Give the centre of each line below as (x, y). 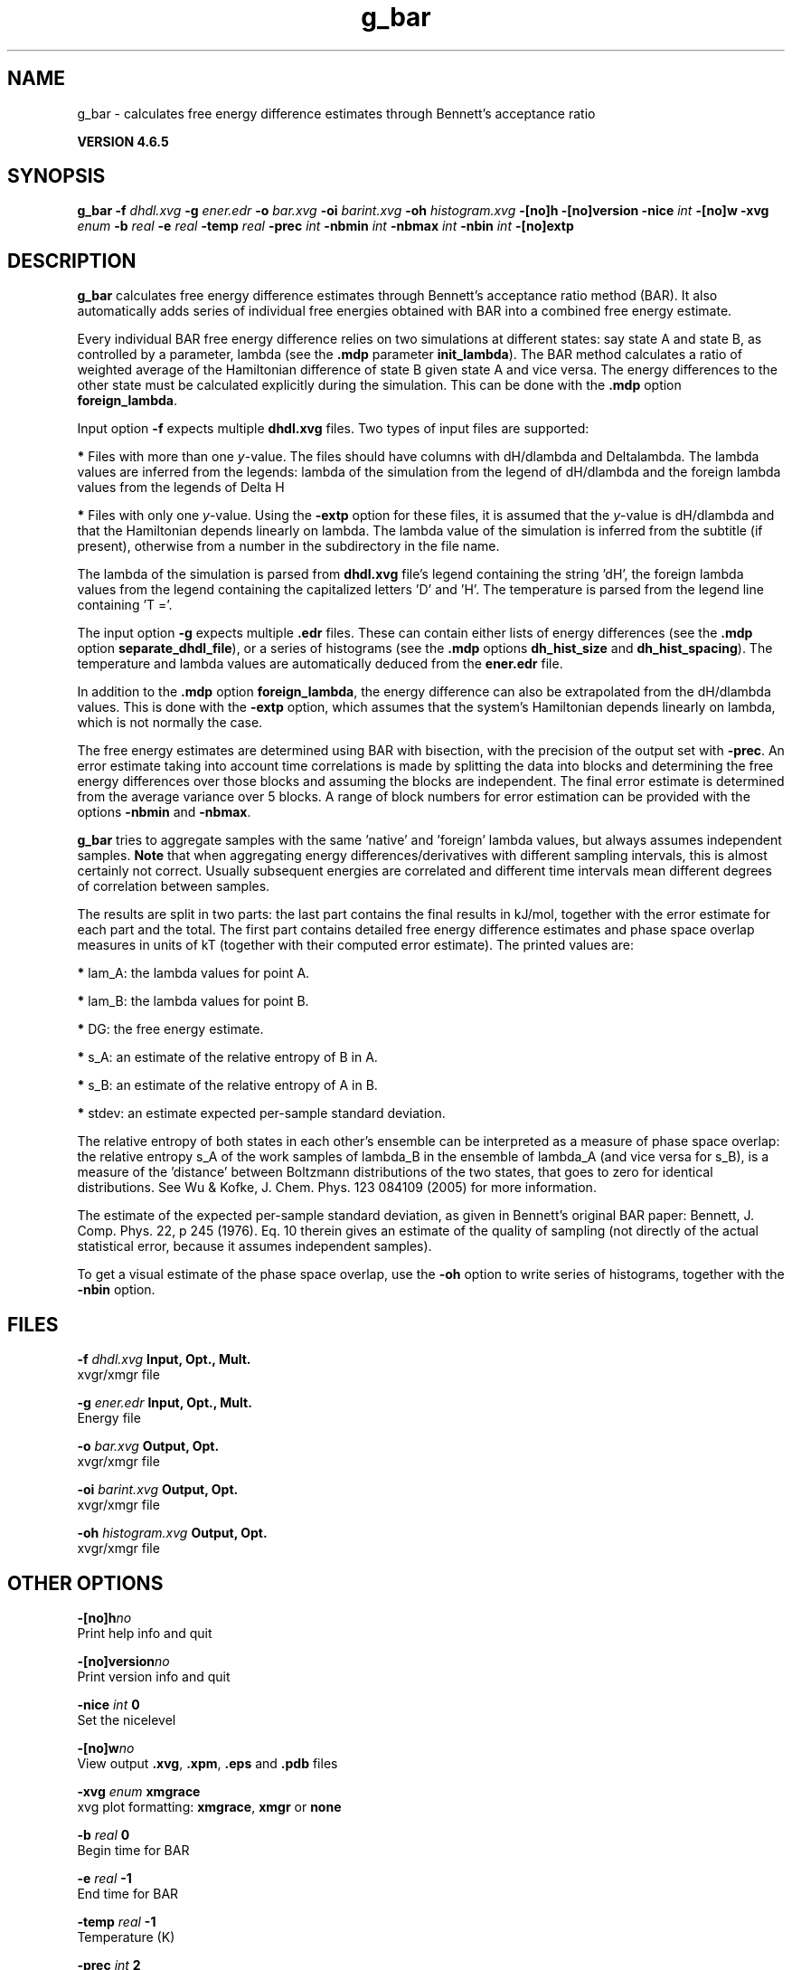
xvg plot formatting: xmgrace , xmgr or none (209, 1806)
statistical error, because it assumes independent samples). (255, 1246)
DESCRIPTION (72, 260)
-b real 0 (104, 1834)
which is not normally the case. (170, 723)
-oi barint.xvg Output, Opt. (158, 1490)
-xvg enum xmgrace (139, 1791)
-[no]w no (106, 1747)
